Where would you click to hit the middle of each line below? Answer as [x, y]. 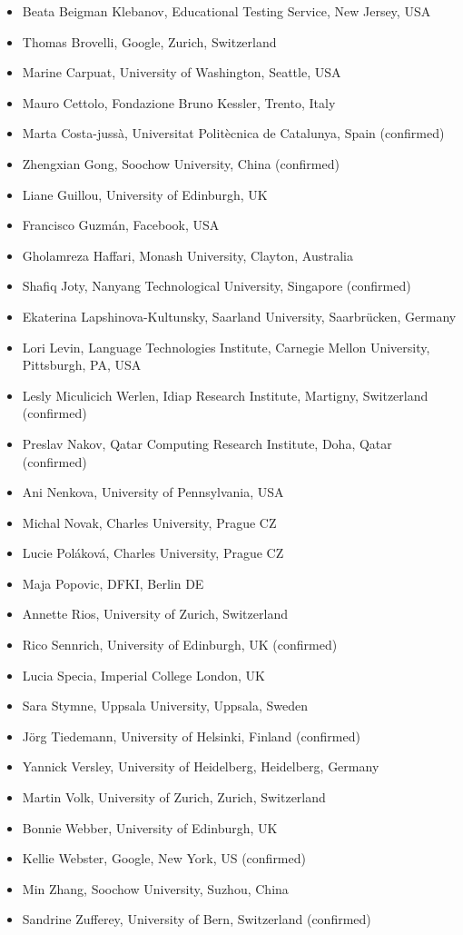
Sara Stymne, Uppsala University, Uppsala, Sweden [165, 706]
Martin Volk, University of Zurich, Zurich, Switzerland [174, 797]
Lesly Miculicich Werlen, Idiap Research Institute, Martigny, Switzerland [225, 395]
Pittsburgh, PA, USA [82, 365]
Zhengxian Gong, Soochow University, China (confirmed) [181, 163]
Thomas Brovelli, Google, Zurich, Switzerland [149, 41]
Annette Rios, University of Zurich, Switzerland [155, 614]
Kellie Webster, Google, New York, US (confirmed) [164, 858]
